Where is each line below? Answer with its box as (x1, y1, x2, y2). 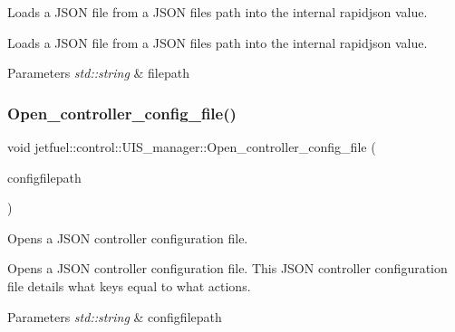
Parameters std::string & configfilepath (7, 307, 222, 326)
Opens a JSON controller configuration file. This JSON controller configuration (7, 259, 448, 278)
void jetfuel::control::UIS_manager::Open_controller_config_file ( (7, 138, 376, 156)
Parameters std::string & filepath (7, 63, 189, 82)
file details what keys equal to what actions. (7, 276, 251, 295)
